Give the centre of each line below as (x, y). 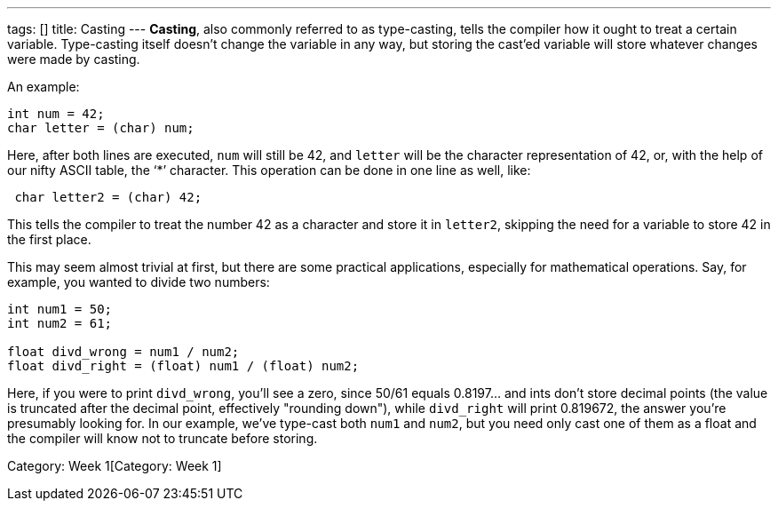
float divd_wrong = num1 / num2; (123, 352)
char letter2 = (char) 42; (108, 197)
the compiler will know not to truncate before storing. (163, 438)
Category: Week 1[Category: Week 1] (115, 466)
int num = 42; (56, 114)
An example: (44, 87)
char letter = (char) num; (101, 128)
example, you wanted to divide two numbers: (139, 282)
